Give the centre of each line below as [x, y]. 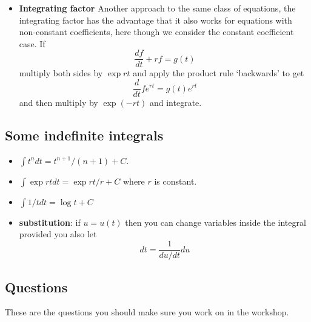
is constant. [176, 181]
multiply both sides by [61, 73]
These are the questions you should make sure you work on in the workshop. [147, 312]
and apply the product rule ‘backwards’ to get [219, 73]
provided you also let [58, 234]
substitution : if [50, 222]
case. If [32, 43]
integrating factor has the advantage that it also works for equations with [155, 20]
